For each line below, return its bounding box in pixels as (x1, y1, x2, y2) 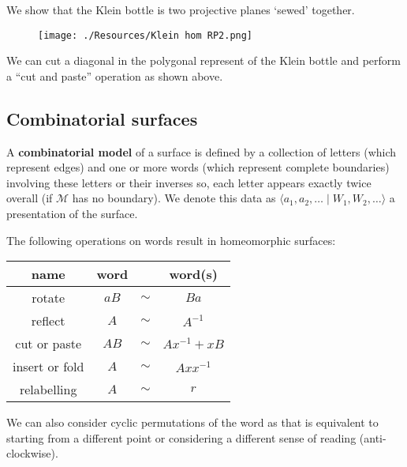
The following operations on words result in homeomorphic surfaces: (6, 232, 336, 248)
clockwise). (6, 445, 58, 461)
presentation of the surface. (6, 205, 138, 222)
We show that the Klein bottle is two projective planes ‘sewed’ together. (6, 2, 355, 17)
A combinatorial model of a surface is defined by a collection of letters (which (6, 143, 397, 160)
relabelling (19, 380, 77, 399)
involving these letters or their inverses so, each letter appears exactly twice (6, 174, 372, 190)
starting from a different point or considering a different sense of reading (6, 429, 357, 446)
